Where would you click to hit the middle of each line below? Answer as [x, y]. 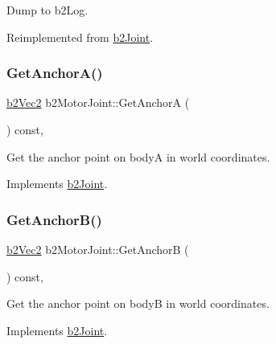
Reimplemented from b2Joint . [80, 37]
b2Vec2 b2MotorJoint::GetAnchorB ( [98, 249]
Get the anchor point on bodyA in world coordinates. [138, 156]
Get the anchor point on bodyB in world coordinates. [138, 303]
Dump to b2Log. [47, 10]
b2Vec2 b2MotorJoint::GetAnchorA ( [98, 102]
